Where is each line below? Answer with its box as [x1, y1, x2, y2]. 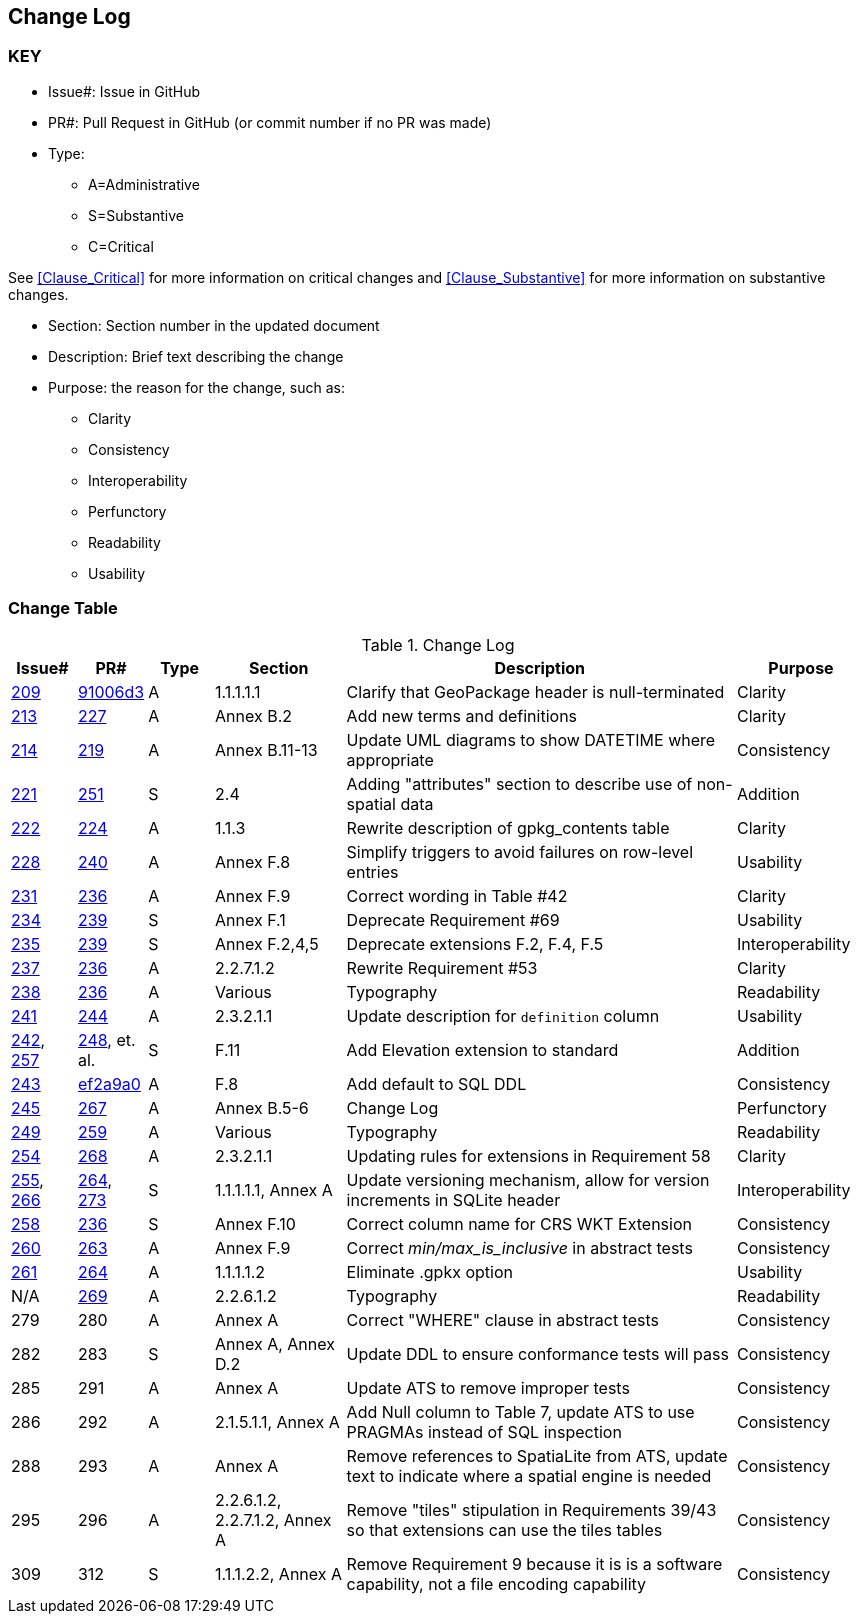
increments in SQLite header [346, 1189, 561, 1210]
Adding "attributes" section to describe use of [346, 773, 693, 794]
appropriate [346, 749, 434, 770]
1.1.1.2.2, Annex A [215, 1563, 343, 1584]
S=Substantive [88, 206, 184, 224]
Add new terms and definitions [346, 705, 578, 726]
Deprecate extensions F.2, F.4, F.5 [346, 933, 604, 954]
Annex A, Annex [215, 1333, 335, 1354]
